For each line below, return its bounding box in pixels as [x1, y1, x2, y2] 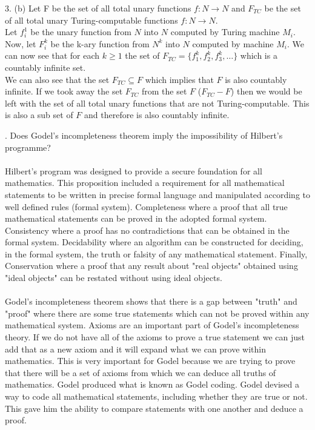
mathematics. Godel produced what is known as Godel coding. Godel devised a [5, 378, 299, 391]
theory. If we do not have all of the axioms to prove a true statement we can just [5, 331, 305, 343]
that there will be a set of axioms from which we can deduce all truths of [5, 366, 276, 379]
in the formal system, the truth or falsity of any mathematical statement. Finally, [5, 247, 308, 260]
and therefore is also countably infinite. [84, 108, 230, 121]
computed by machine [192, 37, 274, 50]
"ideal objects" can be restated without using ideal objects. [5, 271, 222, 284]
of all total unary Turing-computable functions [5, 13, 178, 26]
